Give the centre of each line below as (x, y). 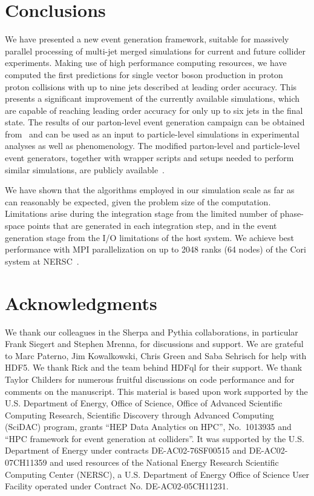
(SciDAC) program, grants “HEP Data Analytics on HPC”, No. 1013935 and (148, 427)
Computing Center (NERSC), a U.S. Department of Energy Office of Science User (157, 474)
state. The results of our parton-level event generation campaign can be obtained (155, 122)
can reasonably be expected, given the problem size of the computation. (138, 201)
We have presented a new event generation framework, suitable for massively (147, 39)
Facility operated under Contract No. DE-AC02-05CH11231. (117, 486)
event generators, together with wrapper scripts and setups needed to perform (149, 158)
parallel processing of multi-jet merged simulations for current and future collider (155, 51)
